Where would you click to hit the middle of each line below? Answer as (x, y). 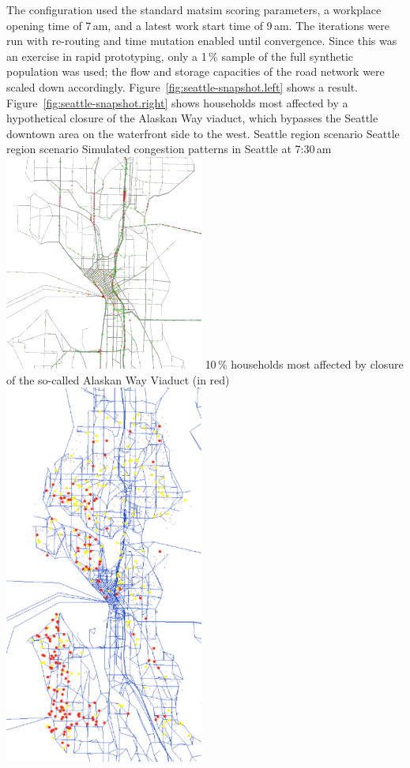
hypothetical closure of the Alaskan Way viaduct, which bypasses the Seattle (192, 118)
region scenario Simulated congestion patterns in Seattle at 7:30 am (169, 149)
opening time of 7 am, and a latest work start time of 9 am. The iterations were (198, 25)
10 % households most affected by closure (304, 364)
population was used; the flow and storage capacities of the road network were (196, 71)
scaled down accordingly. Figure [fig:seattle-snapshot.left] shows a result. (182, 86)
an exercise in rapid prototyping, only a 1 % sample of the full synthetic (180, 56)
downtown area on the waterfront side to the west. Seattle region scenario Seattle (203, 133)
